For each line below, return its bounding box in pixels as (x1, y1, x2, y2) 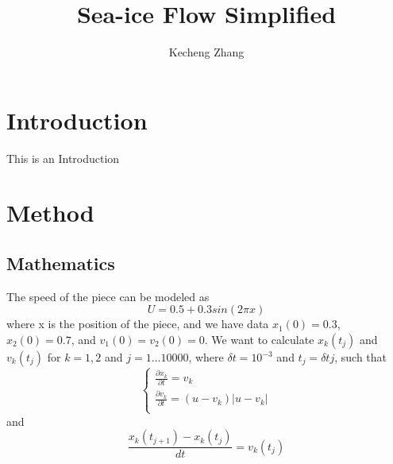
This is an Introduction (6, 149, 120, 166)
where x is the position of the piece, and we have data (6, 315, 269, 332)
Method (6, 196, 94, 229)
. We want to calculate (204, 331, 314, 348)
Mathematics (6, 251, 115, 276)
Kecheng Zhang (168, 44, 245, 60)
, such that (334, 349, 387, 365)
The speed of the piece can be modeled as (6, 288, 210, 304)
